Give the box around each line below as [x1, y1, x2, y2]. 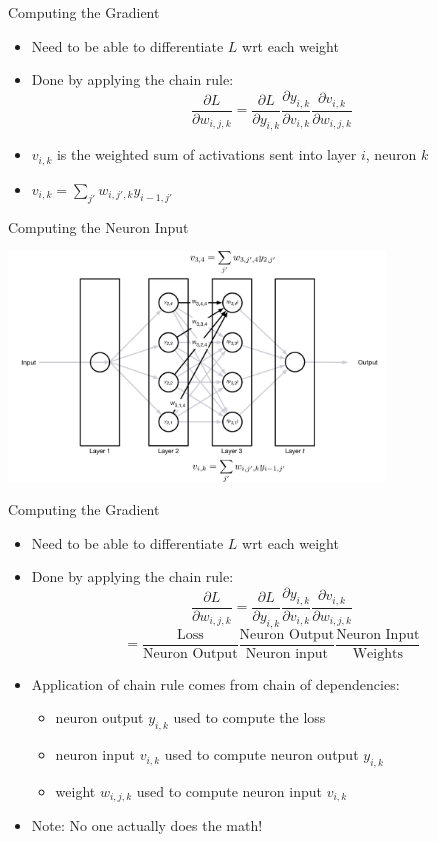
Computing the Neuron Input [8, 216, 189, 237]
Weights [352, 646, 403, 661]
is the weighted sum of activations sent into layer [56, 144, 357, 165]
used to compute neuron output [164, 744, 359, 765]
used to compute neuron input [136, 780, 322, 801]
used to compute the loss [173, 707, 326, 728]
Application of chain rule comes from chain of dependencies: [31, 673, 400, 694]
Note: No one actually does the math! [31, 815, 263, 836]
